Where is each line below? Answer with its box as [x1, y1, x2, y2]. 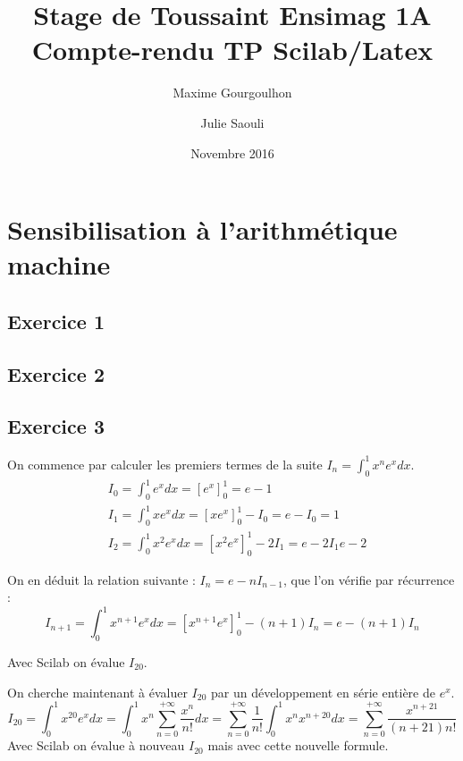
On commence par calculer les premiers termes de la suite [7, 454, 323, 473]
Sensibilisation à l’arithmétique [7, 211, 398, 248]
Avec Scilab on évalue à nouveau [7, 736, 185, 755]
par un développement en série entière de [210, 682, 435, 701]
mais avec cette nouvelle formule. [207, 736, 389, 755]
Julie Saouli [200, 113, 265, 131]
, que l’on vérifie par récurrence [282, 570, 455, 588]
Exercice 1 [7, 307, 105, 334]
